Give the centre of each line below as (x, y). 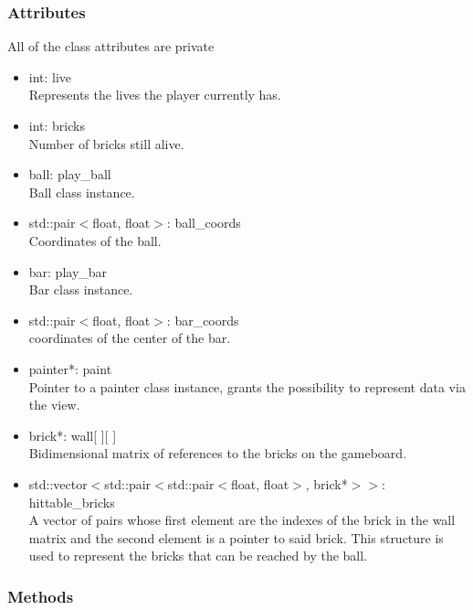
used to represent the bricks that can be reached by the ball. (198, 556)
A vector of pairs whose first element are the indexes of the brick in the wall (242, 520)
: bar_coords (203, 320)
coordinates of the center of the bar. (130, 338)
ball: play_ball (70, 174)
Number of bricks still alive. (106, 143)
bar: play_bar (68, 271)
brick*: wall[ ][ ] (73, 435)
